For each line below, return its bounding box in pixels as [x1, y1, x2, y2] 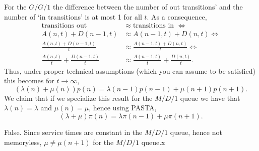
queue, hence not [170, 126, 222, 137]
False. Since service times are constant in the [4, 126, 143, 137]
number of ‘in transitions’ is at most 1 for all [4, 11, 142, 22]
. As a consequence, [147, 11, 207, 22]
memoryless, [4, 136, 42, 147]
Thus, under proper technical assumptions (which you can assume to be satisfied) [4, 65, 255, 76]
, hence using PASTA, [89, 102, 157, 113]
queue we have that [180, 92, 240, 103]
